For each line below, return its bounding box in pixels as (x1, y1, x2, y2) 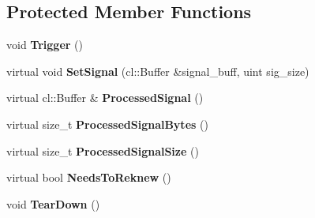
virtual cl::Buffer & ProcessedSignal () (6, 89, 204, 106)
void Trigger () (6, 36, 83, 53)
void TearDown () (6, 195, 100, 212)
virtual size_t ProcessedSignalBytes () (6, 115, 208, 132)
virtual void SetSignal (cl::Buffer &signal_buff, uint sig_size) (6, 62, 309, 79)
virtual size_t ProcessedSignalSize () (6, 142, 199, 159)
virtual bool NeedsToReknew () (6, 169, 171, 186)
